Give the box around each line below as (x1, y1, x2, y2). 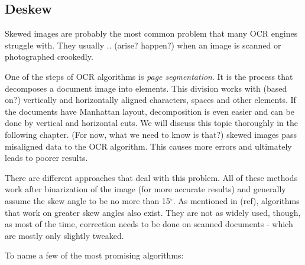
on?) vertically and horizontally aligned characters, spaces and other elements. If (5, 93, 296, 106)
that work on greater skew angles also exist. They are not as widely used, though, (5, 206, 301, 218)
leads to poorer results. (5, 151, 88, 164)
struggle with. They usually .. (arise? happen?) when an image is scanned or (5, 38, 281, 51)
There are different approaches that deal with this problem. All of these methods (5, 171, 298, 183)
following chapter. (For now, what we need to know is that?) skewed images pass (5, 128, 297, 140)
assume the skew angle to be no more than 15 (5, 194, 170, 206)
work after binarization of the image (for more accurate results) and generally (5, 183, 286, 195)
